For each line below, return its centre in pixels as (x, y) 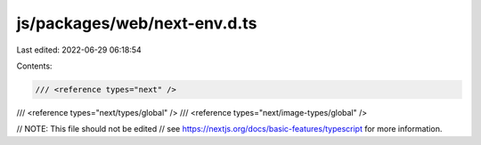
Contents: (34, 66)
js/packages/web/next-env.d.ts (137, 23)
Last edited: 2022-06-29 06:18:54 (79, 50)
